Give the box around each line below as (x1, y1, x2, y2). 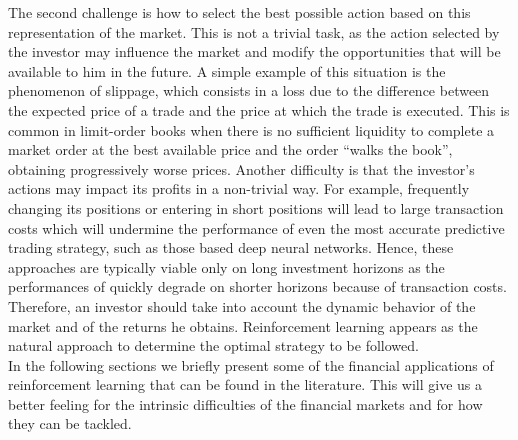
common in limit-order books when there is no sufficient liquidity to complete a (8, 119, 495, 140)
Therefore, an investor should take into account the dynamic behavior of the (8, 295, 476, 316)
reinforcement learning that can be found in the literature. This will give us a (8, 374, 483, 395)
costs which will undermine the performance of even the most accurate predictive (8, 217, 505, 238)
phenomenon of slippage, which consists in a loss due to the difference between (8, 80, 490, 101)
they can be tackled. (8, 413, 132, 434)
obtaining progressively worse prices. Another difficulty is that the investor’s (8, 158, 475, 179)
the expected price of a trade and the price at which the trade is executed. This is (8, 99, 510, 120)
